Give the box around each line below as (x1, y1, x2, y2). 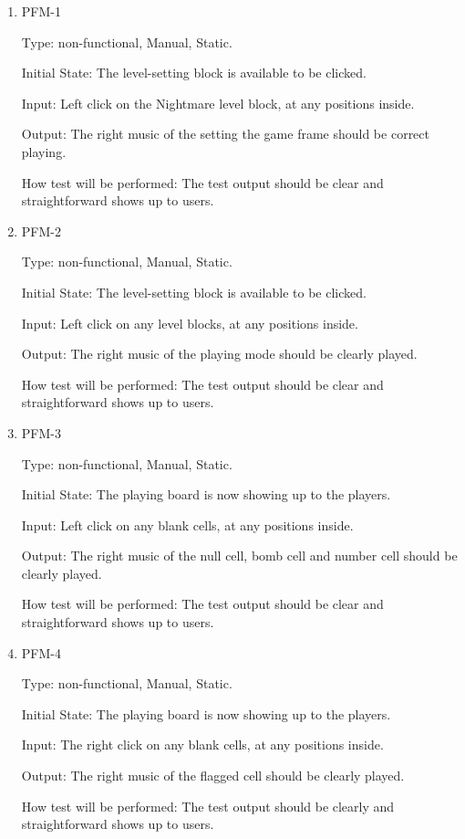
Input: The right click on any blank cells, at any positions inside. (21, 735, 384, 754)
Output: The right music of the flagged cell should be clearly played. (21, 766, 405, 785)
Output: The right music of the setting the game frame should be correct (21, 124, 429, 143)
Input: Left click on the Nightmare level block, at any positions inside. (21, 93, 415, 112)
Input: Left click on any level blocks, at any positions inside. (21, 313, 358, 332)
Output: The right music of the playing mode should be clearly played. (21, 344, 418, 363)
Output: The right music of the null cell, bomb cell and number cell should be (21, 546, 458, 565)
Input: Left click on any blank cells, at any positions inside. (21, 515, 354, 534)
